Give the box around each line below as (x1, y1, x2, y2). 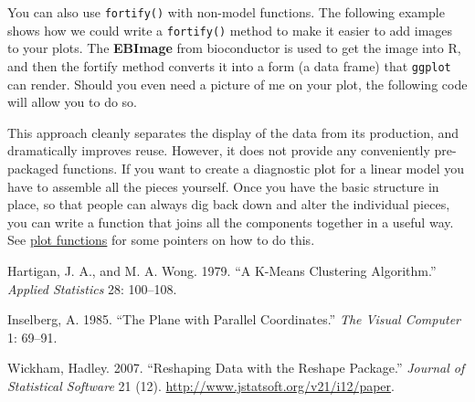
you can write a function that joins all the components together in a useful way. (7, 212, 454, 231)
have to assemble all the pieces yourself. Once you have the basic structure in (7, 176, 439, 196)
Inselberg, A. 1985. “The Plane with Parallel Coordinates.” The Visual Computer (7, 310, 460, 329)
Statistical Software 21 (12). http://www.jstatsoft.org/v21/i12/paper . (7, 376, 395, 395)
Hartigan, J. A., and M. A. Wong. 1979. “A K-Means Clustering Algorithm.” (7, 260, 437, 280)
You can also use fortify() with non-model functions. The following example (7, 3, 445, 21)
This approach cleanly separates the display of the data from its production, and (7, 122, 459, 142)
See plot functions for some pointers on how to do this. (7, 230, 315, 249)
